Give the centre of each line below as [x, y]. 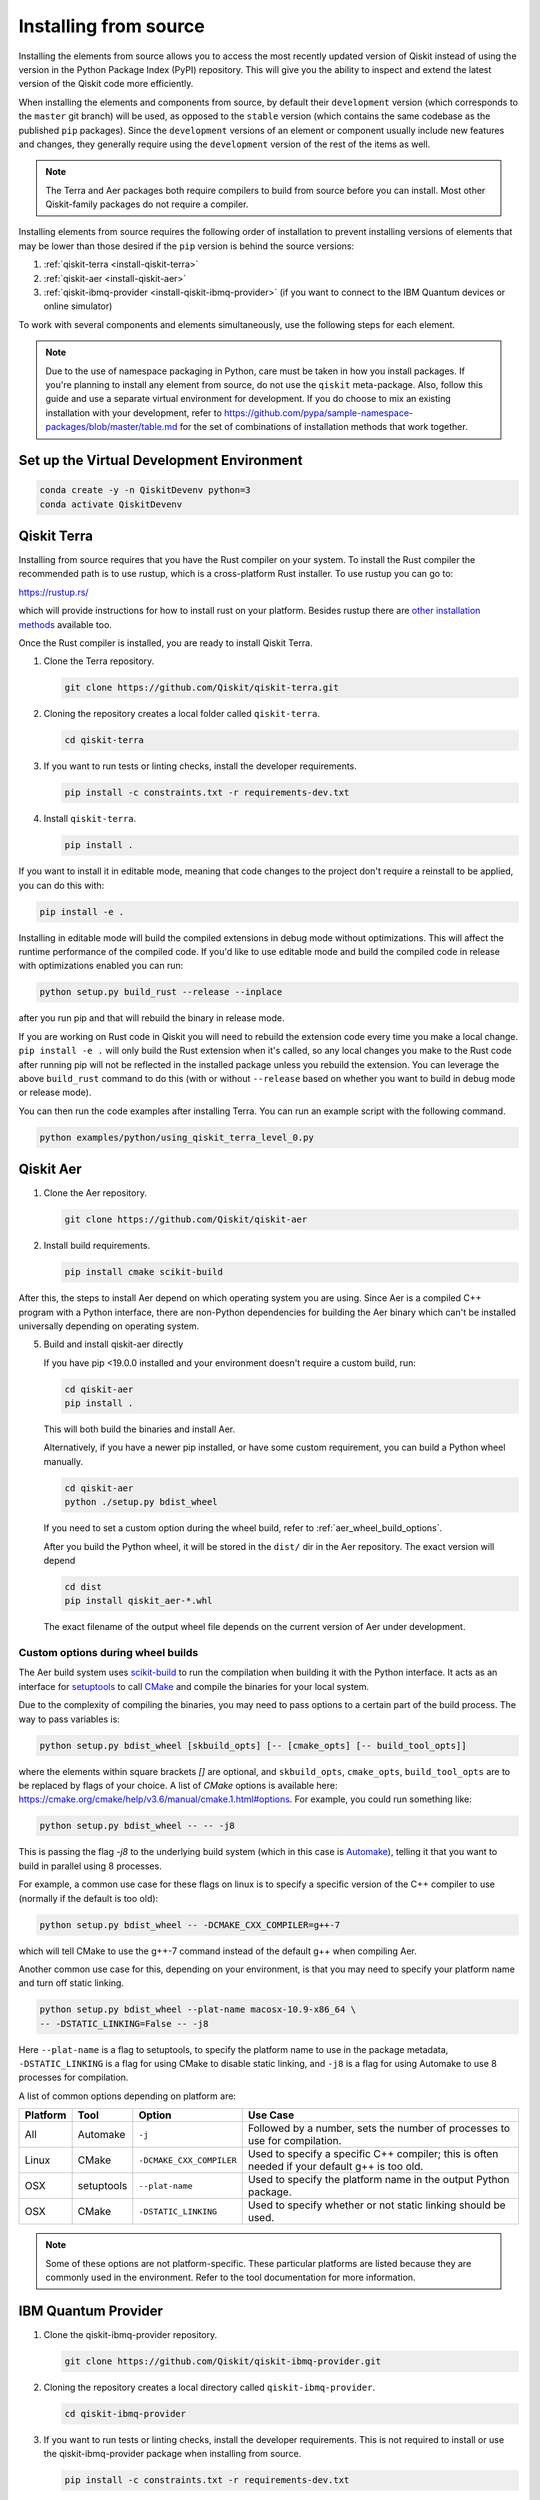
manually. [63, 1461]
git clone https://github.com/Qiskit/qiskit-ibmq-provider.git [223, 2361]
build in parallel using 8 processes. [90, 1866]
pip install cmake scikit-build [144, 1272]
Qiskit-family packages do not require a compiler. [147, 204]
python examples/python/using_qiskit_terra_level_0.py [176, 1137]
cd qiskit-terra [104, 740]
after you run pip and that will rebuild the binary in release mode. [151, 1018]
